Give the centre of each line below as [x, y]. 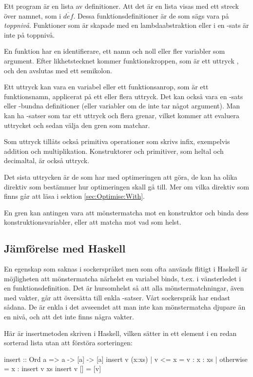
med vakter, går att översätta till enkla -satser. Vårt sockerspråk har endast [117, 297]
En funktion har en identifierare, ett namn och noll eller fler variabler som [115, 51]
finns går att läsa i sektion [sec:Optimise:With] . [75, 196]
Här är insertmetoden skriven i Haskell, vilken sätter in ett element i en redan [120, 333]
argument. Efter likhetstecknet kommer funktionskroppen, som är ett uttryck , [121, 60]
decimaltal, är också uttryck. [47, 160]
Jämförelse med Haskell [65, 248]
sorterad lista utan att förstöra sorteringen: [68, 343]
